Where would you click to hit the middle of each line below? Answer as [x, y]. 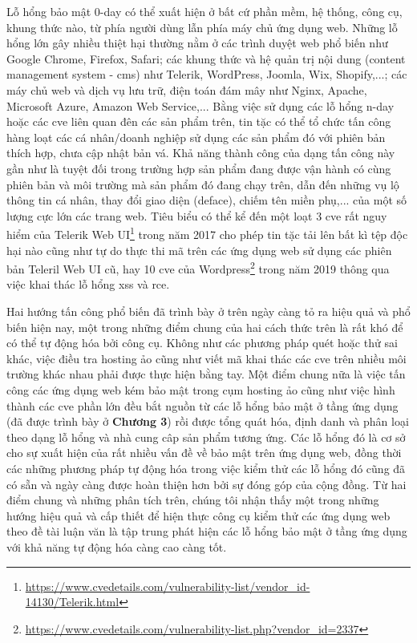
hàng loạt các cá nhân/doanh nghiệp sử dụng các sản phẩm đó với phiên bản [196, 137]
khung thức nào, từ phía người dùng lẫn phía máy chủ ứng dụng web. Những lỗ [202, 27]
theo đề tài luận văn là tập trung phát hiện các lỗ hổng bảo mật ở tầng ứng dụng [207, 531]
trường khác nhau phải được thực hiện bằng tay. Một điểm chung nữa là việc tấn [206, 374]
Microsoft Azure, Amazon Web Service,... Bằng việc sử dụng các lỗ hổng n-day [200, 105]
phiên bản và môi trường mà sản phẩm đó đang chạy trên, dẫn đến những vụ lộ [203, 184]
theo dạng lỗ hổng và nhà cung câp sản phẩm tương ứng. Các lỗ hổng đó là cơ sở [206, 437]
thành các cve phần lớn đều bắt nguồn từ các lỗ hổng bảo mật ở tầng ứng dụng [202, 405]
